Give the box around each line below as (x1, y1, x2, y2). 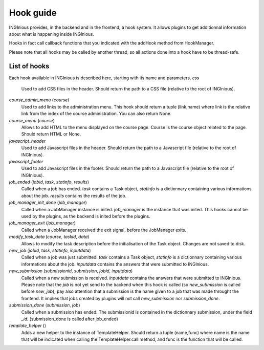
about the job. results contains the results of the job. (21, 193, 127, 198)
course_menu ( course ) (9, 117, 55, 123)
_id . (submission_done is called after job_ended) (21, 316, 118, 322)
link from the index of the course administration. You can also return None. (21, 110, 172, 117)
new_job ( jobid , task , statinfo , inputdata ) (9, 247, 91, 253)
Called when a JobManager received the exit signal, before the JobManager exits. (21, 227, 187, 233)
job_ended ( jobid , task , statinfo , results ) (9, 179, 89, 185)
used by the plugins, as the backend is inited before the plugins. (21, 213, 151, 219)
